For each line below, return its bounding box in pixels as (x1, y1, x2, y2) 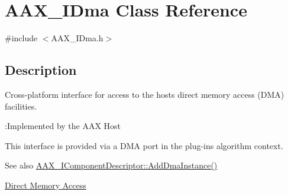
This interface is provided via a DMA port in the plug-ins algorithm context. (5, 139, 283, 151)
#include (5, 32, 38, 44)
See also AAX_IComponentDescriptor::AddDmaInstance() (5, 159, 218, 171)
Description (5, 61, 77, 79)
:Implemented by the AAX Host (5, 120, 121, 132)
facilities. (5, 100, 37, 112)
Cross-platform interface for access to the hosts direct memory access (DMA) (5, 88, 284, 100)
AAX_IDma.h (51, 32, 103, 44)
